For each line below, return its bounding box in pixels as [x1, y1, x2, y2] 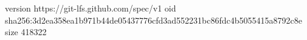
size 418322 [5, 25, 47, 38]
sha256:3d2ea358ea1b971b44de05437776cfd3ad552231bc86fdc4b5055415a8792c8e [5, 13, 302, 26]
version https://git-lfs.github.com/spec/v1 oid [5, 2, 176, 14]
